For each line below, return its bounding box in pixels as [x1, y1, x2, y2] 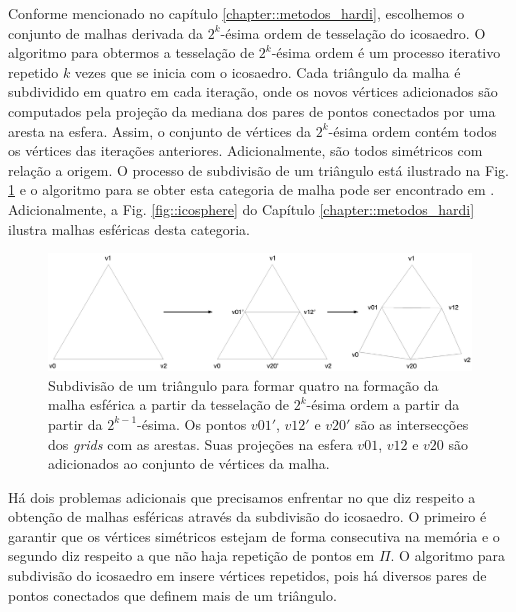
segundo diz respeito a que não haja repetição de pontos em [8, 545, 375, 566]
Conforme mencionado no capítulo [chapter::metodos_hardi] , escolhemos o [8, 3, 465, 23]
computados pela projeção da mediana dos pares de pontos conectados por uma [8, 100, 496, 121]
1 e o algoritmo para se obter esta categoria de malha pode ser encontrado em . [8, 179, 495, 200]
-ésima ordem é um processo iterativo [271, 42, 501, 63]
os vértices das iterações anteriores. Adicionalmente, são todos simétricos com [8, 140, 483, 161]
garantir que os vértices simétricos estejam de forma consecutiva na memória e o [8, 525, 500, 546]
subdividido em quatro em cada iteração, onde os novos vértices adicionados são [8, 81, 498, 102]
